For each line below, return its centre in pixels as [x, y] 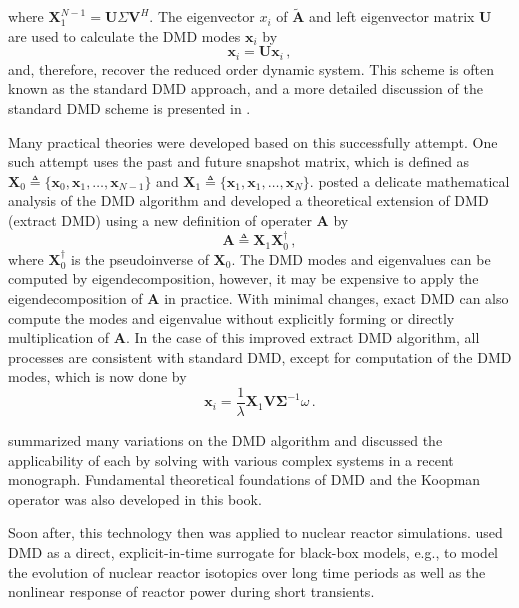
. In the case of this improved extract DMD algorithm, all [302, 337]
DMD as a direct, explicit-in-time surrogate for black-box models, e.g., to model [253, 552]
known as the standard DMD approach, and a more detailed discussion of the [245, 88]
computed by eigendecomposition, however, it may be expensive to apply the [243, 278]
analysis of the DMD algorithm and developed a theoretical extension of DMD [248, 200]
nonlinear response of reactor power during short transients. [191, 591]
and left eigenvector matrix [392, 16]
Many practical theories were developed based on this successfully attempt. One [253, 141]
